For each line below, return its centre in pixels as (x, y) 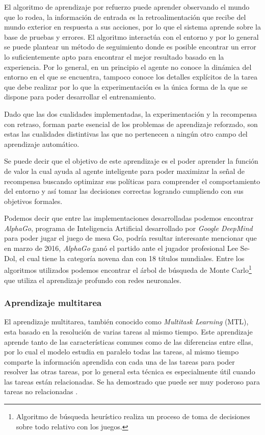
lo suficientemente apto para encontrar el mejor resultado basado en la (114, 56)
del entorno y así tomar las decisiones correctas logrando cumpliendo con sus (124, 191)
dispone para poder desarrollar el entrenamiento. (80, 97)
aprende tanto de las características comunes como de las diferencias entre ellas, (129, 341)
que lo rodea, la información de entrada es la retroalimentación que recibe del (125, 17)
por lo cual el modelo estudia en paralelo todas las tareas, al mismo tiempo (122, 352)
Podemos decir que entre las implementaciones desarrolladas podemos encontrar (129, 218)
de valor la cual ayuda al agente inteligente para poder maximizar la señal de (124, 171)
